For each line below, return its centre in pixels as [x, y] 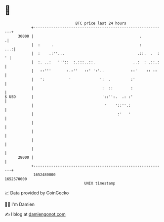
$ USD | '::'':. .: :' [69, 97]
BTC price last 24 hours [101, 23]
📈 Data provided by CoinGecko [37, 193]
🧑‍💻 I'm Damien [20, 204]
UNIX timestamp [100, 183]
